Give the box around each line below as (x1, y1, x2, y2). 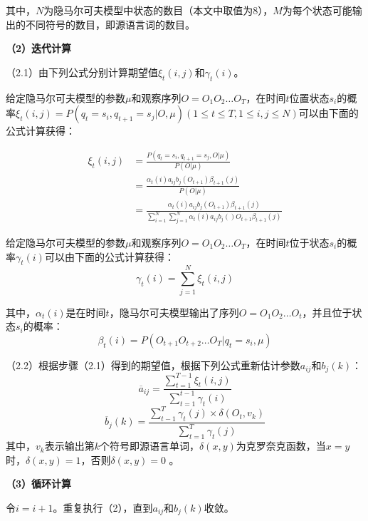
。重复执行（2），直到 (53, 500, 153, 515)
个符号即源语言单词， (99, 438, 199, 453)
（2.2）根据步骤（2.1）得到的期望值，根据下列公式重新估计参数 (6, 357, 300, 372)
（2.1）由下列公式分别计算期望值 (6, 64, 158, 79)
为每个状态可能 (282, 3, 352, 17)
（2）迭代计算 (6, 41, 72, 56)
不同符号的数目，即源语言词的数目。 (25, 16, 195, 31)
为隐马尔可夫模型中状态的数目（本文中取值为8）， (43, 3, 273, 17)
